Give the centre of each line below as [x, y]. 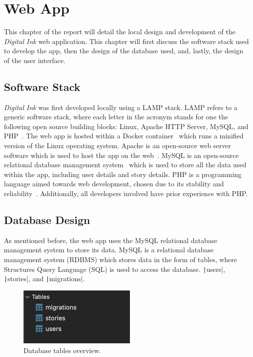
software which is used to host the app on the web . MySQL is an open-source [121, 155]
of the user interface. [35, 60]
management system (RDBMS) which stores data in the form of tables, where [121, 259]
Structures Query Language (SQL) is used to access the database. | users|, [115, 269]
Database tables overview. [62, 350]
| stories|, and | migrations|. [44, 279]
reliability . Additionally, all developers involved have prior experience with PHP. [126, 193]
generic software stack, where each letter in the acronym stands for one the [116, 117]
